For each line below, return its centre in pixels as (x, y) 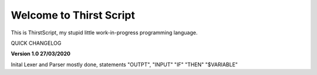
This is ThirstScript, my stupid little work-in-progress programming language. (104, 33)
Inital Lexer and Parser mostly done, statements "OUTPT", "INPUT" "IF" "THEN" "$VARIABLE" (124, 65)
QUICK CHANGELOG (36, 43)
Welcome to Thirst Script (73, 15)
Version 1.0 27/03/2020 (41, 54)
